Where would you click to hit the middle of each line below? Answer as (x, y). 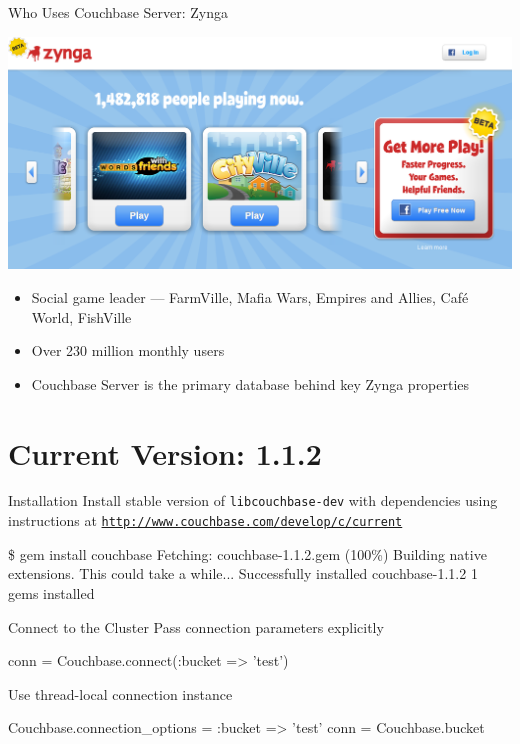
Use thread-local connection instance (120, 693)
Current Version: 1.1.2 (165, 452)
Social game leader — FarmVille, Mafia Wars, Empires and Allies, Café (250, 296)
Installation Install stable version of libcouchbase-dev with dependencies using (253, 500)
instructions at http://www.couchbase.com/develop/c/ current (205, 520)
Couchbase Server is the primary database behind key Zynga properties (250, 383)
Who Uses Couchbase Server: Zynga (118, 12)
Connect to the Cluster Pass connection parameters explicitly (196, 626)
